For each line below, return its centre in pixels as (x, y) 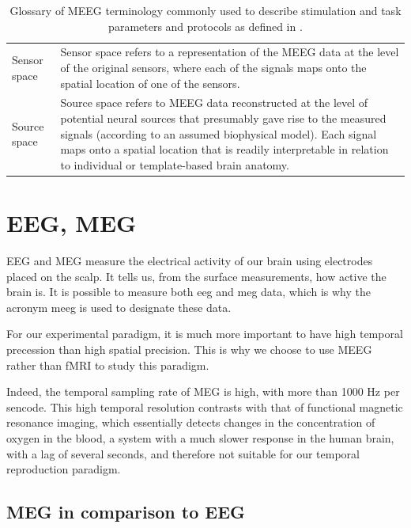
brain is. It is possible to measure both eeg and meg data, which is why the (189, 292)
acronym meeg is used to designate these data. (119, 307)
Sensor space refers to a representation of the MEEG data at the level (230, 52)
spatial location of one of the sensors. (150, 83)
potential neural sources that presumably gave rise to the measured (223, 118)
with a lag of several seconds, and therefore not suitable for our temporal (183, 453)
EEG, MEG (72, 223)
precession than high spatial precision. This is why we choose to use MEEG (189, 349)
